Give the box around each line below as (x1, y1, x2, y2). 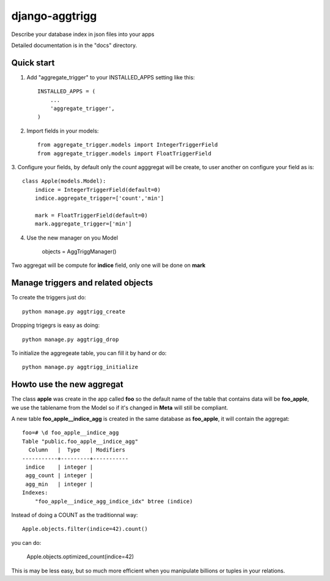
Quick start (11, 57, 55, 68)
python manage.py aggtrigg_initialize (22, 364, 139, 371)
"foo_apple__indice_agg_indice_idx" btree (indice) (34, 498, 193, 505)
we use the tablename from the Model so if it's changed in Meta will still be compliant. (11, 404, 229, 411)
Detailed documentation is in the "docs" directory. (11, 42, 137, 49)
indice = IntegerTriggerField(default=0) (34, 186, 161, 193)
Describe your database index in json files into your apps (11, 31, 155, 38)
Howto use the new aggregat (11, 379, 123, 390)
